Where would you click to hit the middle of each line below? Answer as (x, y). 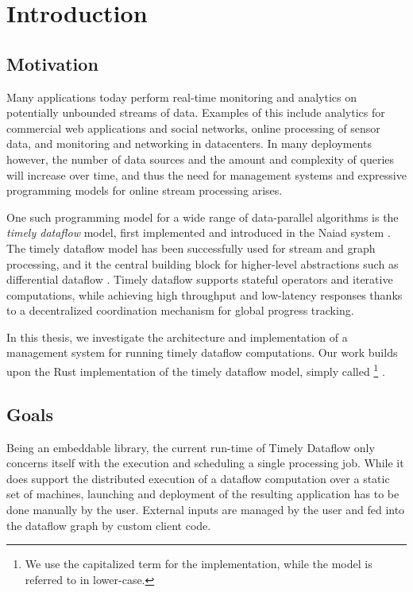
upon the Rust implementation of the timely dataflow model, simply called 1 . (196, 370)
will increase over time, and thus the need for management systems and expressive (206, 174)
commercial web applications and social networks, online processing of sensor (193, 128)
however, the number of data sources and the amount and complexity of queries (201, 159)
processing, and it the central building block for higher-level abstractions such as (203, 263)
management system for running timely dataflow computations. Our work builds (202, 352)
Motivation (52, 63)
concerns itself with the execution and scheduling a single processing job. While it (205, 463)
